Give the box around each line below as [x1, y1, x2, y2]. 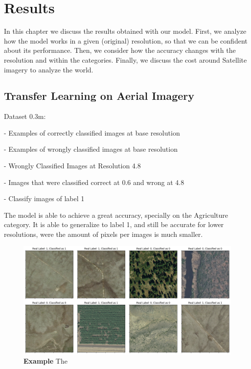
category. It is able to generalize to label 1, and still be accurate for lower [4, 219, 224, 230]
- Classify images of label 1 [4, 193, 85, 204]
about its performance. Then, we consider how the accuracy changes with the [4, 45, 236, 55]
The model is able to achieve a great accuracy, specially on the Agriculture [4, 209, 228, 220]
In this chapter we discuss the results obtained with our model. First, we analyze [4, 26, 247, 36]
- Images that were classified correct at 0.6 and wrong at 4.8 [4, 177, 184, 187]
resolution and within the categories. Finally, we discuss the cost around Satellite [4, 54, 247, 65]
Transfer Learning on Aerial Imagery [4, 88, 194, 103]
